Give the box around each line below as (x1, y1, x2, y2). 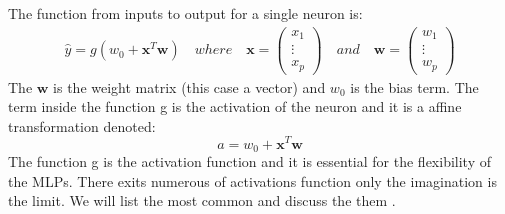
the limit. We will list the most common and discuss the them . (8, 190, 396, 211)
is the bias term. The (350, 76, 479, 97)
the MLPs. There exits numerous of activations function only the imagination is (8, 170, 497, 191)
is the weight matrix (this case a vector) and (53, 76, 326, 97)
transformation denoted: (8, 115, 156, 136)
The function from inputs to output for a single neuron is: (8, 3, 363, 23)
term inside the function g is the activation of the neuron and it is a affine (8, 96, 462, 117)
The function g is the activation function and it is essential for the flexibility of (8, 151, 491, 171)
